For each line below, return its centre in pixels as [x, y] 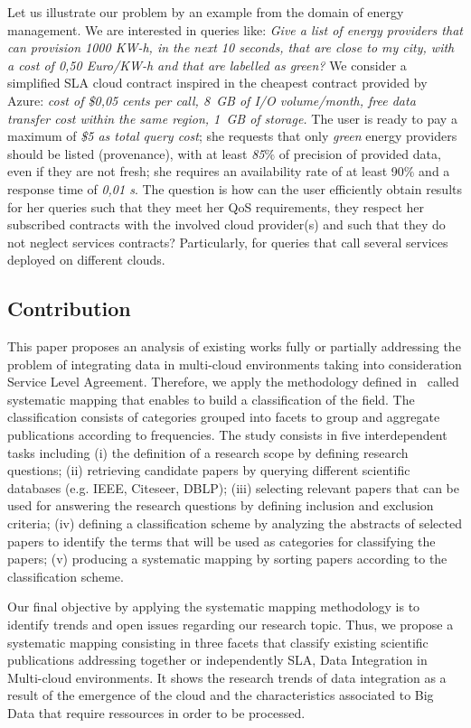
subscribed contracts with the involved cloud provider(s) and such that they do [226, 224]
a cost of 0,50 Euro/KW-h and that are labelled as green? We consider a [207, 65]
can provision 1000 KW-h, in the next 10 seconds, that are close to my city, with [231, 47]
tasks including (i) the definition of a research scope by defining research [208, 452]
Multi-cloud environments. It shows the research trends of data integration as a [227, 677]
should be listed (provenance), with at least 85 [136, 153]
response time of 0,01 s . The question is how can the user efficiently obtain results [235, 188]
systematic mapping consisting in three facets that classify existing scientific [218, 642]
